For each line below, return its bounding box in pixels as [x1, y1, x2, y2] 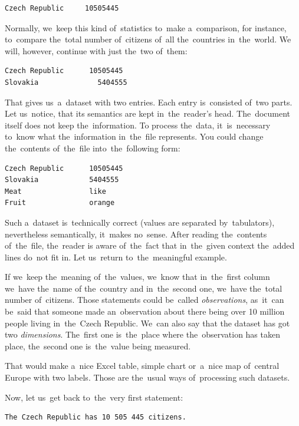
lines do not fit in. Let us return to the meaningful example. [5, 250, 227, 263]
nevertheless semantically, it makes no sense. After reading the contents [5, 227, 267, 240]
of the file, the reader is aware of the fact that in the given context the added [5, 239, 295, 252]
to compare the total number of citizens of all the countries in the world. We [5, 33, 291, 45]
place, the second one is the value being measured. [5, 339, 191, 352]
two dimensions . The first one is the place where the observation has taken [5, 328, 280, 341]
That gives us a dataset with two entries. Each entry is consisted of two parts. [5, 95, 293, 108]
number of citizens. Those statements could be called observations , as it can [5, 293, 284, 306]
